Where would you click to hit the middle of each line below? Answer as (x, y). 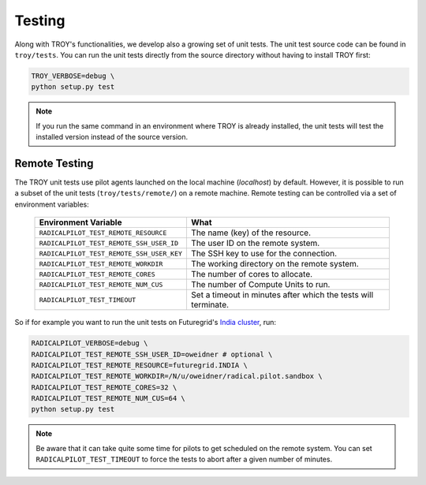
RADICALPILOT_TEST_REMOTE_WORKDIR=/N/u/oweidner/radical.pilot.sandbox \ (177, 376)
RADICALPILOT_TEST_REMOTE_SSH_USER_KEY (111, 254)
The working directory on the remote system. (275, 264)
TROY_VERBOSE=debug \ (73, 76)
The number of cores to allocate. (252, 274)
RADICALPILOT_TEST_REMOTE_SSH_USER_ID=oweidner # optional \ (152, 354)
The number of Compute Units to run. (260, 285)
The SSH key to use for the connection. (264, 254)
